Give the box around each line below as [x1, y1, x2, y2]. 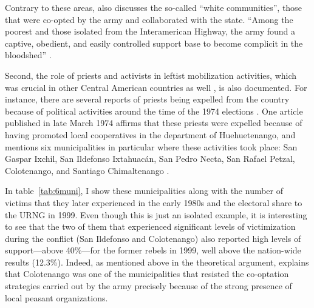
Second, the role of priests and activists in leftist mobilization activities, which [5, 69, 297, 81]
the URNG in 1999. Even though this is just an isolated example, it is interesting [5, 208, 307, 221]
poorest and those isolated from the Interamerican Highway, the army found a [5, 25, 295, 38]
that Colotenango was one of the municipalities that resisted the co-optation [5, 267, 289, 280]
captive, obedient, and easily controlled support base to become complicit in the [5, 36, 303, 49]
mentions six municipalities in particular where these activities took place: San [5, 140, 298, 153]
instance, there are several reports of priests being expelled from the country [5, 93, 290, 105]
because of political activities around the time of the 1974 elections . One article [5, 104, 303, 117]
